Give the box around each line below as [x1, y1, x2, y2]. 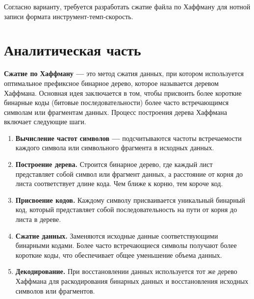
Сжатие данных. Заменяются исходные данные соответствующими [15, 230, 218, 241]
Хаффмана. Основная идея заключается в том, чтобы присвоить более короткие [4, 87, 242, 98]
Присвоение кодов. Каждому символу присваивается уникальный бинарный [15, 194, 245, 205]
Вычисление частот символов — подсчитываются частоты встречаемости [15, 133, 242, 143]
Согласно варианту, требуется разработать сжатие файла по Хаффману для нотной [4, 1, 251, 11]
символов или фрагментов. [15, 285, 95, 296]
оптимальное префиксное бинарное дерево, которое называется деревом [4, 78, 219, 88]
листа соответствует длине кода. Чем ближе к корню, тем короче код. [15, 178, 223, 189]
